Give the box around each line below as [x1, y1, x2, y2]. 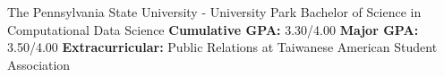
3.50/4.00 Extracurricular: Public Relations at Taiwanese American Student [7, 38, 438, 56]
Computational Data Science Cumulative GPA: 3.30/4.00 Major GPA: [7, 20, 419, 38]
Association [7, 55, 71, 73]
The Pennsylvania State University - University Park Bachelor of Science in [7, 3, 422, 21]
